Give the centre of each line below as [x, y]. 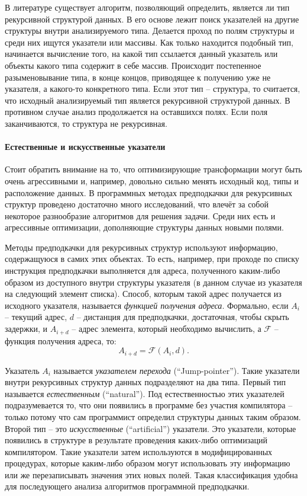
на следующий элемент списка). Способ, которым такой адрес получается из [143, 294]
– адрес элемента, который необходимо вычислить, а [167, 329]
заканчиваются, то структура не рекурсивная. [86, 123]
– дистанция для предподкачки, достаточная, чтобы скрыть [183, 317]
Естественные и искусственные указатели [85, 147]
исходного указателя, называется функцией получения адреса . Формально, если [147, 305]
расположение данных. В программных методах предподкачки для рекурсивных [148, 192]
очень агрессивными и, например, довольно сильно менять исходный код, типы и [152, 180]
